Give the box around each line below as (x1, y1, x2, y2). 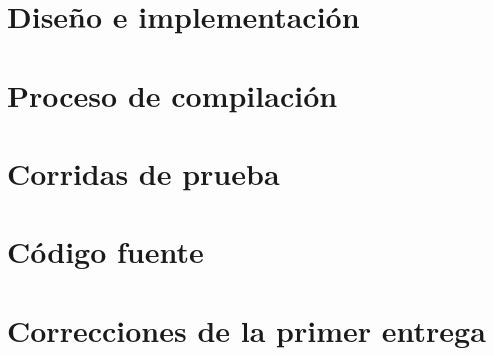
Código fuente (7, 231, 204, 272)
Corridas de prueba (7, 152, 280, 193)
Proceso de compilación (7, 74, 338, 115)
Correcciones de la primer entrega (7, 309, 486, 350)
